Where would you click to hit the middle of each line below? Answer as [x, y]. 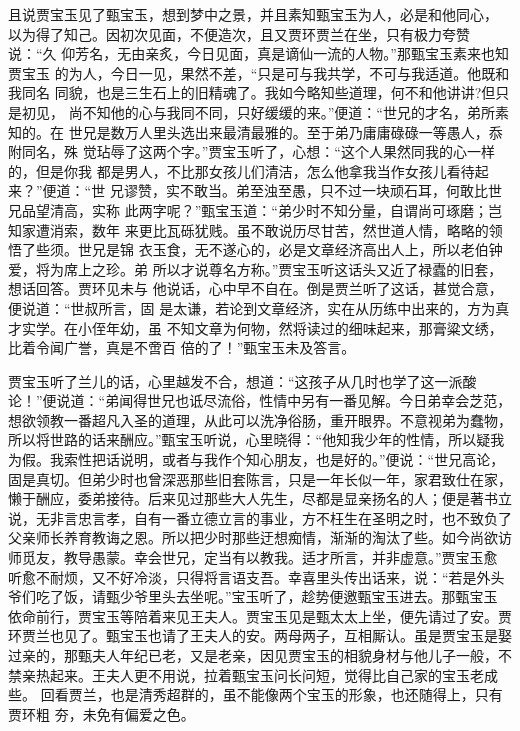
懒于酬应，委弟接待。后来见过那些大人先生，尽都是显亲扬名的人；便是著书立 [260, 498]
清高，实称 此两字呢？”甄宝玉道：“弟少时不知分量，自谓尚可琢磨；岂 [275, 209]
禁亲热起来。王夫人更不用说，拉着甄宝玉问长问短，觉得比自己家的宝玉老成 [253, 674]
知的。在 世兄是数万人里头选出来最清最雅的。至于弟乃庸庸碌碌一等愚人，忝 [255, 131]
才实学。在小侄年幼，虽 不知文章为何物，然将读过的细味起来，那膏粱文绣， [255, 327]
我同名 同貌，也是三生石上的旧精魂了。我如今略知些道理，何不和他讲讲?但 [252, 92]
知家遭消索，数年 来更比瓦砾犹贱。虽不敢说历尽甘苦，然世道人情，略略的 [248, 229]
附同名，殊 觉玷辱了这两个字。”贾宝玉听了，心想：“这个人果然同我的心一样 [251, 151]
